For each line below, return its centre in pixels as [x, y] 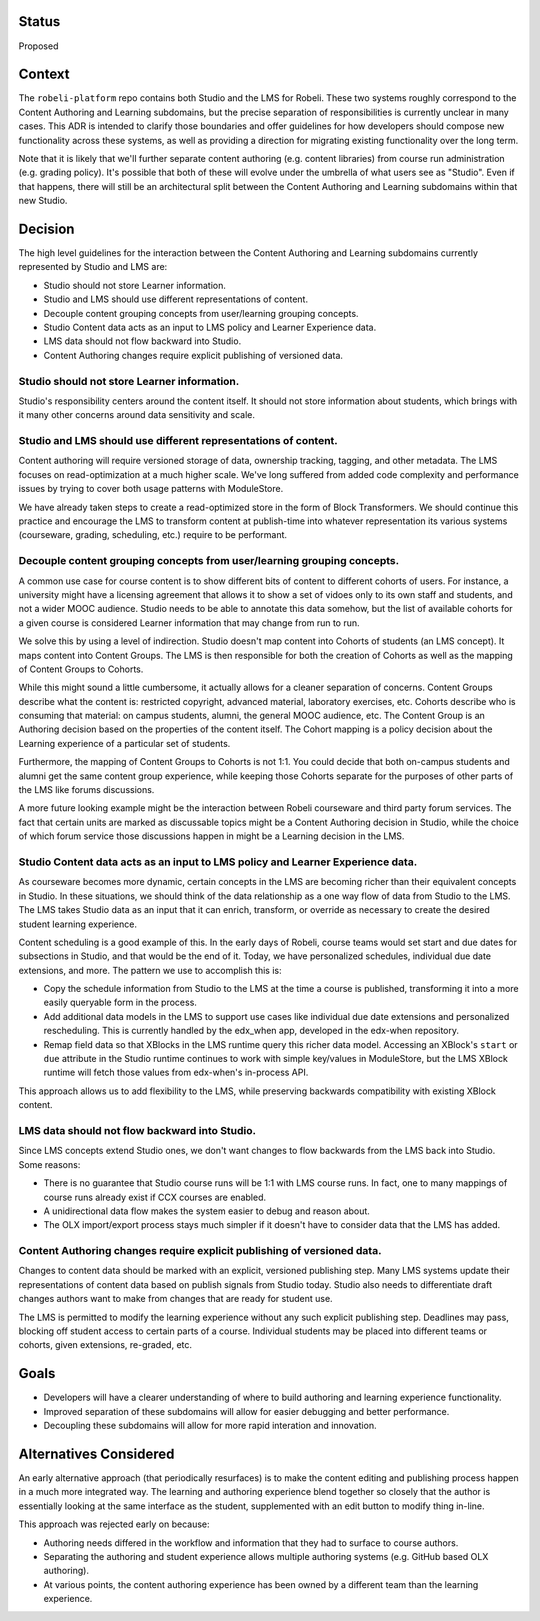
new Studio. [43, 201]
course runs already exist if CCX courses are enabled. [155, 1197]
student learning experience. [77, 924]
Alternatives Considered [96, 1453]
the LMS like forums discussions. [86, 790]
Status [39, 21]
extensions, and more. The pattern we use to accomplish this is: [150, 970]
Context [44, 74]
